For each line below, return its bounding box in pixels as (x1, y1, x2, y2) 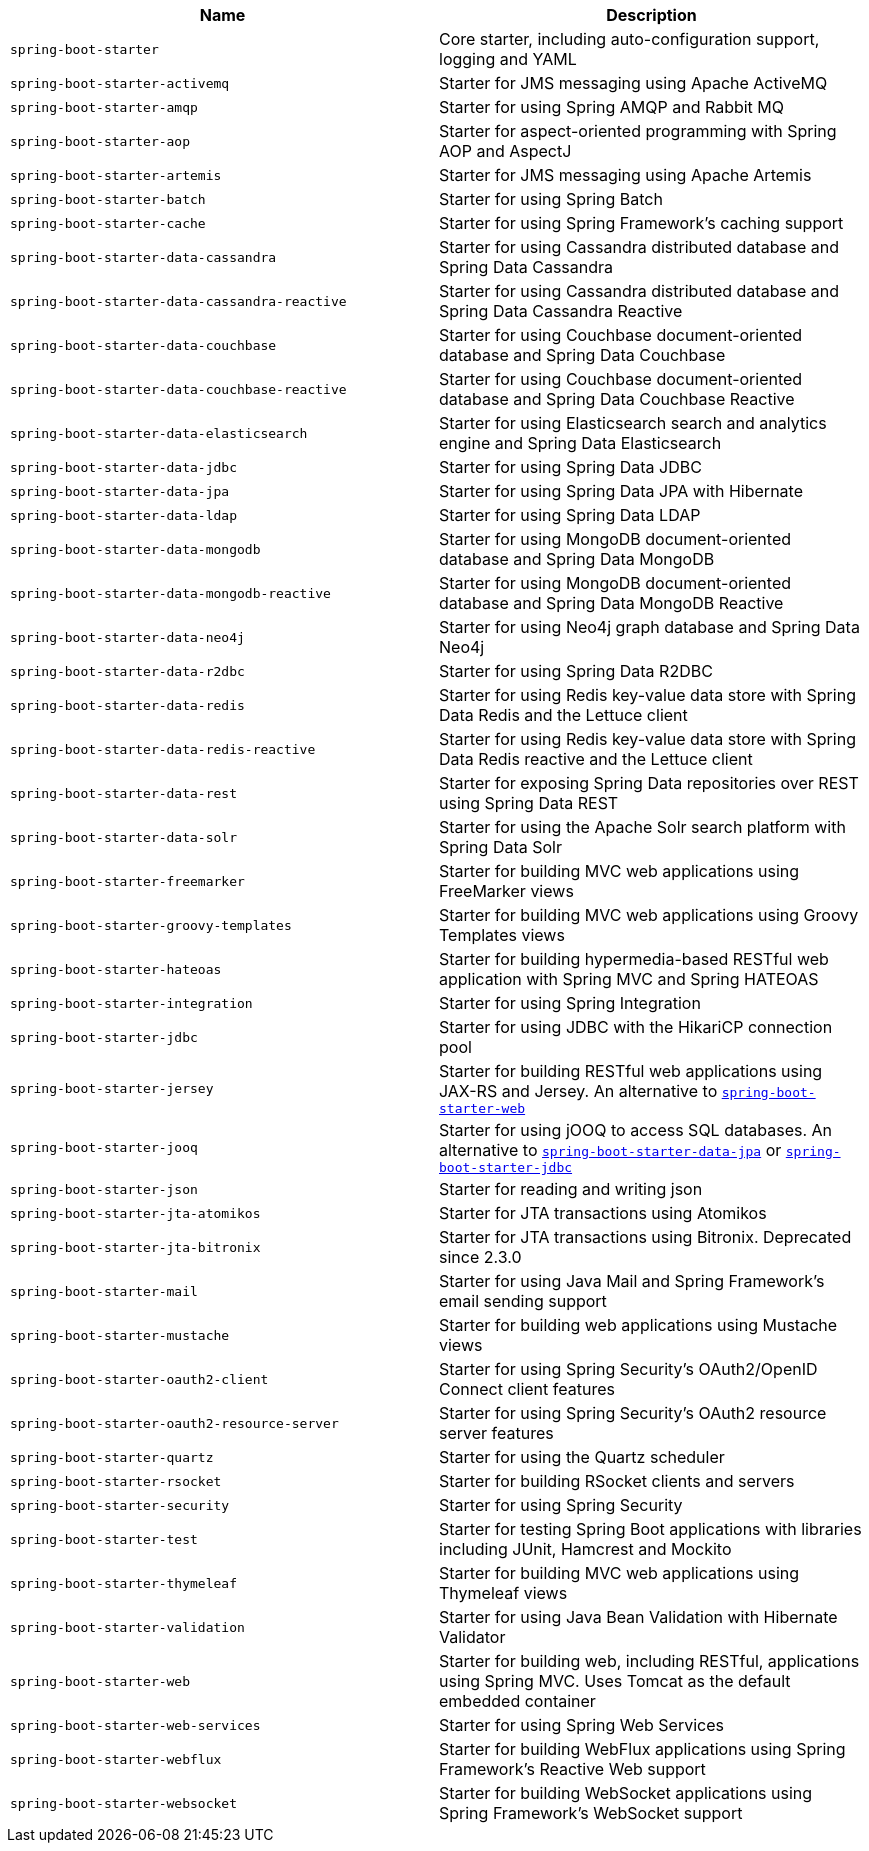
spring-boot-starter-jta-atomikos (10, 1205, 261, 1221)
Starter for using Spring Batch (439, 189, 663, 209)
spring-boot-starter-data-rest (10, 785, 237, 801)
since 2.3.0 (439, 1247, 522, 1267)
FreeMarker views (439, 881, 574, 901)
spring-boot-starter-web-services (10, 1717, 261, 1733)
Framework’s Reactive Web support (439, 1759, 706, 1779)
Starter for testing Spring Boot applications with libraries (439, 1519, 862, 1539)
